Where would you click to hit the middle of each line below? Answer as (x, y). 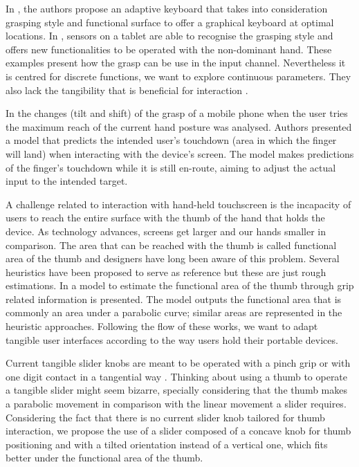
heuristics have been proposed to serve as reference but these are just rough (166, 272)
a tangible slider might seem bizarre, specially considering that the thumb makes (177, 390)
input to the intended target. (67, 181)
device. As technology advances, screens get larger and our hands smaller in (166, 231)
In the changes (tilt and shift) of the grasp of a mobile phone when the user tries (177, 113)
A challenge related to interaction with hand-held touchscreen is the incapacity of (178, 204)
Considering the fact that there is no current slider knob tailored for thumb (165, 417)
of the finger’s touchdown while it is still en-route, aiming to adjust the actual (171, 167)
